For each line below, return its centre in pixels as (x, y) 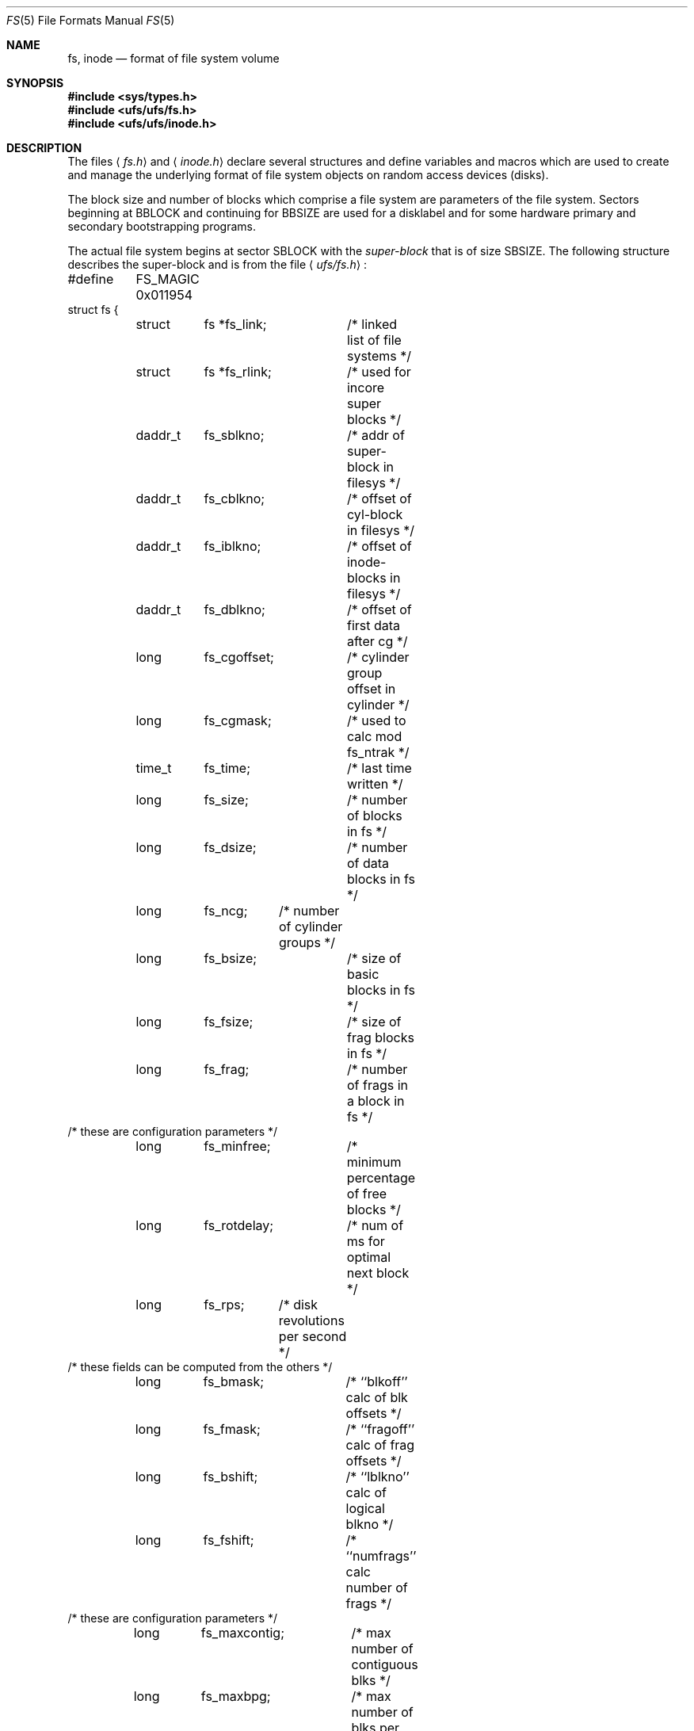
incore (366, 388)
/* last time (379, 768)
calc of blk (377, 1397)
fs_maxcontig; (242, 1633)
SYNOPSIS (35, 83)
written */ (375, 784)
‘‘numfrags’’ (381, 1556)
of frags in (378, 1085)
